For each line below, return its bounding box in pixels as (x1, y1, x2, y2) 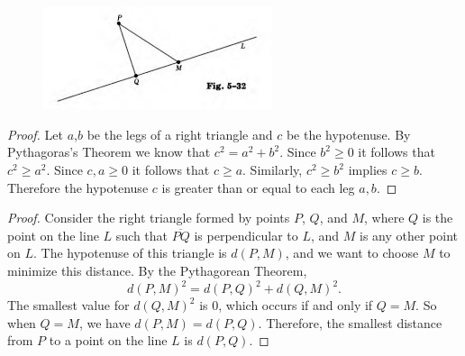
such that (115, 225, 169, 244)
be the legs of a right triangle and (87, 124, 273, 143)
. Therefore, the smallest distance (258, 313, 442, 332)
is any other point (360, 225, 459, 244)
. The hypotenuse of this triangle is (33, 243, 227, 262)
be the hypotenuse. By (286, 124, 411, 143)
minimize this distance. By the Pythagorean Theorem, (7, 261, 307, 280)
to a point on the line (49, 331, 168, 350)
